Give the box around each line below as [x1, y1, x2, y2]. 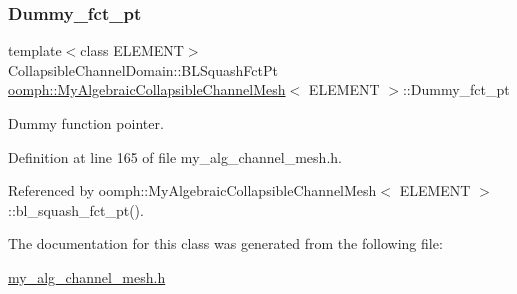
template [8, 40, 62, 61]
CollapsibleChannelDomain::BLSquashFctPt [8, 59, 278, 80]
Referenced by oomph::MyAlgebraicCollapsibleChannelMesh [8, 180, 377, 201]
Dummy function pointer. [8, 113, 164, 133]
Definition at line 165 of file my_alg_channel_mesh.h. [8, 146, 342, 167]
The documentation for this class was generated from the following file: [8, 233, 443, 254]
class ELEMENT [80, 40, 184, 61]
